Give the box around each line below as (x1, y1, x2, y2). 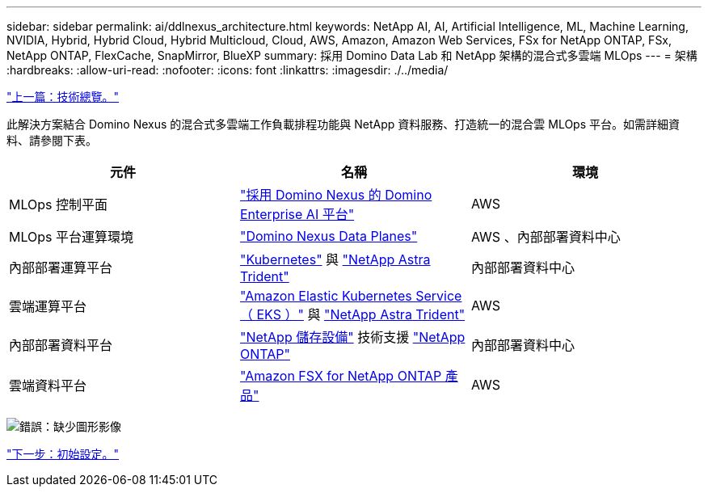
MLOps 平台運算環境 (9, 229, 134, 245)
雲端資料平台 (9, 377, 87, 394)
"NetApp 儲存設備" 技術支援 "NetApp (239, 329, 466, 345)
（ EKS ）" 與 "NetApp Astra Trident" (239, 306, 466, 322)
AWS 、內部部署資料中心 (470, 229, 621, 245)
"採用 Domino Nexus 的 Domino (239, 187, 432, 203)
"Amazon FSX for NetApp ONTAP (239, 368, 442, 384)
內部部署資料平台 (9, 337, 113, 353)
